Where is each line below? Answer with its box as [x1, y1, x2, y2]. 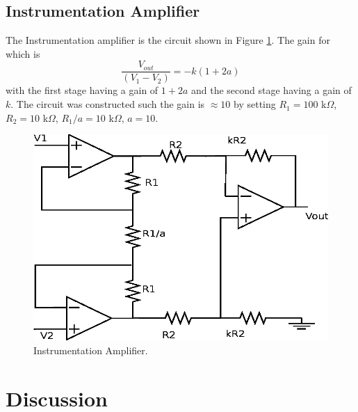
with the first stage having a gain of [6, 83, 158, 97]
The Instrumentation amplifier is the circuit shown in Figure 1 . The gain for [6, 33, 330, 47]
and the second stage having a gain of [191, 83, 352, 97]
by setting [234, 97, 276, 111]
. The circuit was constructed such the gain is [10, 97, 205, 111]
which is [6, 46, 40, 61]
